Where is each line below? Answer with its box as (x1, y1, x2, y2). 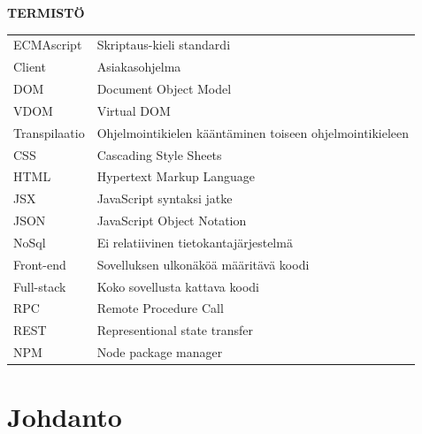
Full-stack (13, 277, 66, 295)
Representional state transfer (96, 321, 253, 339)
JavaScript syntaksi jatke (96, 189, 233, 208)
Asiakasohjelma (96, 57, 181, 76)
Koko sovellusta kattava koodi (96, 277, 259, 295)
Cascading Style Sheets (96, 145, 222, 164)
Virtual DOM (96, 101, 171, 119)
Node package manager (96, 343, 223, 362)
